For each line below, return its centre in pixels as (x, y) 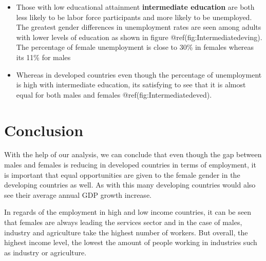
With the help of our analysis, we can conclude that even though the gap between (133, 154)
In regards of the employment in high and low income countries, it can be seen (128, 212)
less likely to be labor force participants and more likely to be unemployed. (134, 17)
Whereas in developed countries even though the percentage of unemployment (139, 74)
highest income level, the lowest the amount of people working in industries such (131, 242)
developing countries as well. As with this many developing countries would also (130, 185)
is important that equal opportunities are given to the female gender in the (122, 174)
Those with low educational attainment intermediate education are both (135, 7)
